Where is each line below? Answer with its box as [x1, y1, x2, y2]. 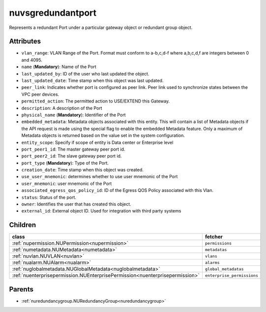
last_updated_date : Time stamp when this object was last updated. [21, 78, 164, 83]
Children [9, 221, 36, 229]
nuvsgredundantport [9, 7, 97, 18]
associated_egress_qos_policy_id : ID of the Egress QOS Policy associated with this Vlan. [21, 187, 214, 193]
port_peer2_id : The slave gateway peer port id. [21, 153, 122, 159]
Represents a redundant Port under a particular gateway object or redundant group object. [9, 25, 193, 30]
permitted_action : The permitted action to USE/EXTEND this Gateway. [21, 98, 170, 104]
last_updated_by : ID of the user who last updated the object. [21, 71, 149, 77]
